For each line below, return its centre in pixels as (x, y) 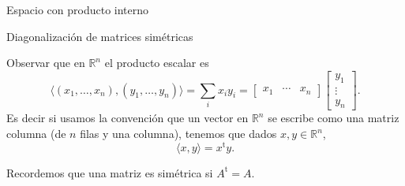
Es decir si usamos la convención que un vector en (127, 118)
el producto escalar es (157, 63)
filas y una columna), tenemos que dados (178, 134)
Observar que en (46, 63)
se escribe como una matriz (334, 118)
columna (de (36, 134)
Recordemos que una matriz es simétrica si (110, 172)
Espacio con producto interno (78, 9)
